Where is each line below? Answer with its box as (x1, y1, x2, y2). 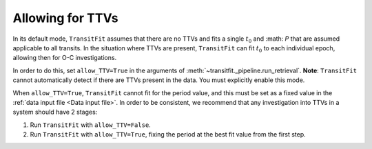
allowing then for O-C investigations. (12, 54, 117, 62)
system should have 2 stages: (12, 108, 98, 117)
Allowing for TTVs (12, 10, 118, 26)
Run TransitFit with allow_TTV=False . (30, 121, 151, 129)
